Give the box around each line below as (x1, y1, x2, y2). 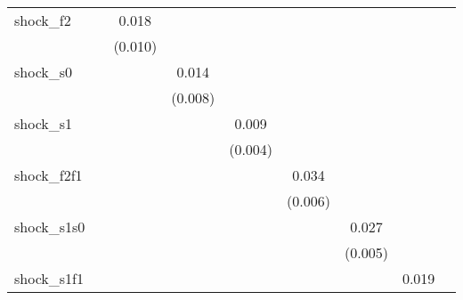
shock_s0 (14, 61, 73, 82)
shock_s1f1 (14, 268, 84, 288)
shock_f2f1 (14, 165, 83, 185)
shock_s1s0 (14, 216, 85, 237)
